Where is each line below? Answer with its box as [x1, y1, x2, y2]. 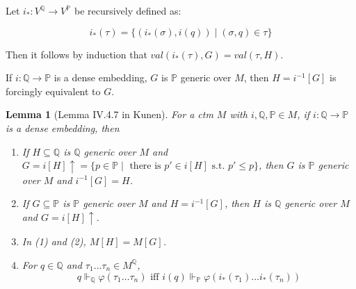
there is [129, 161, 161, 172]
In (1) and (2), [22, 234, 86, 249]
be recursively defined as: [74, 3, 181, 17]
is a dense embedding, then [6, 120, 120, 135]
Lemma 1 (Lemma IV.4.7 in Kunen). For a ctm [6, 107, 213, 122]
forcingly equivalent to [6, 83, 101, 98]
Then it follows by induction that [6, 47, 147, 61]
